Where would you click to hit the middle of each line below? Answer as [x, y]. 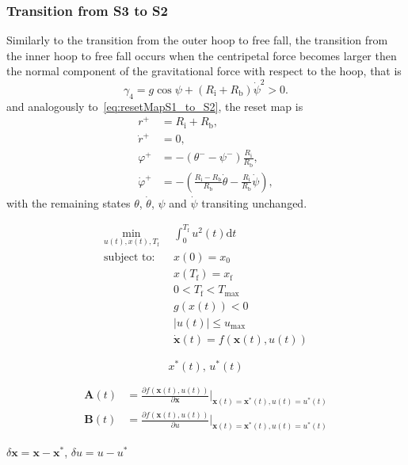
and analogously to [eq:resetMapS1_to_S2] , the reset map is [155, 106]
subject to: [130, 258]
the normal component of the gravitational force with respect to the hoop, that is [204, 71]
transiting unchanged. [254, 202]
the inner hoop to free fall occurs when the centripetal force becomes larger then [202, 55]
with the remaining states [69, 202]
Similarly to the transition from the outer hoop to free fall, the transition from [197, 40]
